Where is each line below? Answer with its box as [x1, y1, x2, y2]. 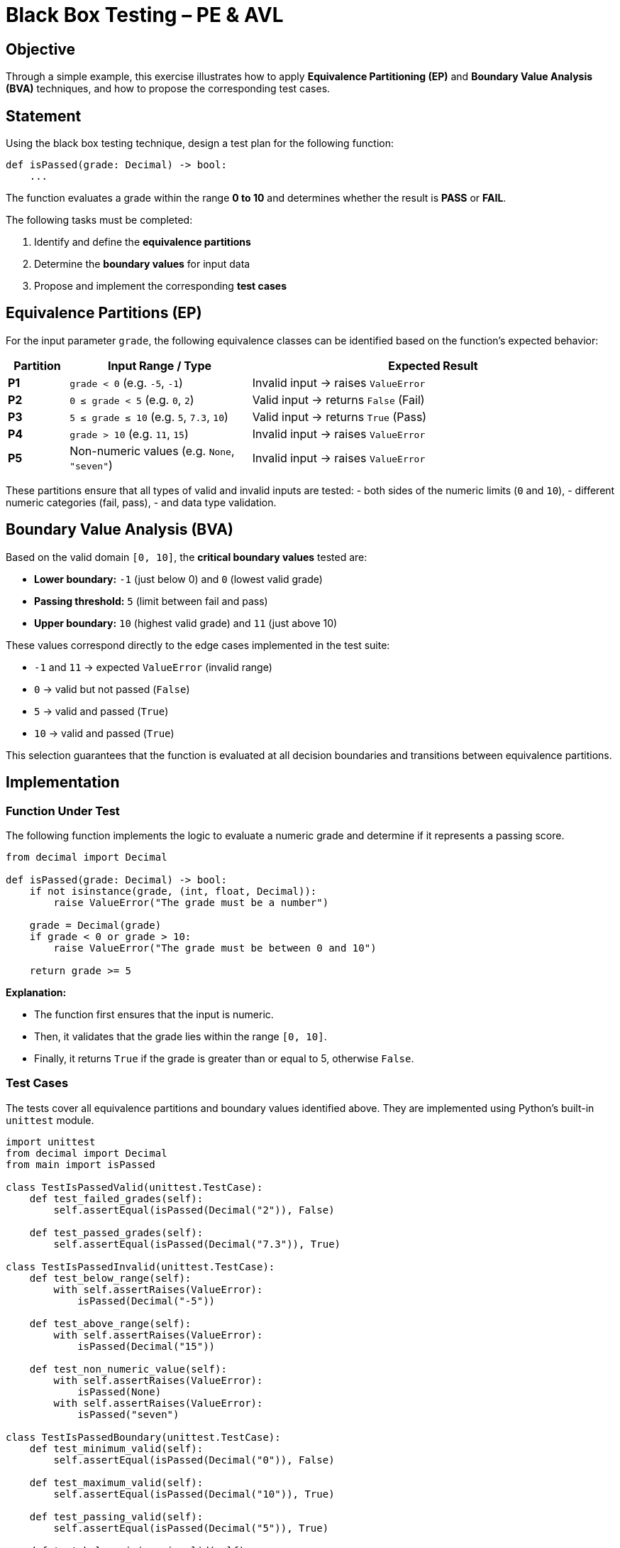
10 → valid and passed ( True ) [34, 726, 175, 739]
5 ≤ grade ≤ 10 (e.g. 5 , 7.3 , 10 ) [70, 409, 228, 424]
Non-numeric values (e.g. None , [70, 443, 235, 458]
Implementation [6, 773, 120, 792]
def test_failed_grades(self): [29, 1192, 204, 1204]
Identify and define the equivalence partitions [34, 236, 251, 249]
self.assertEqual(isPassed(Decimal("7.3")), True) [53, 1238, 341, 1250]
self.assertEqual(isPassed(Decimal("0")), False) [53, 1454, 335, 1466]
